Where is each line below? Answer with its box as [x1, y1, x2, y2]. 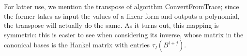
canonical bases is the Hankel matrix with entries [4, 40, 150, 50]
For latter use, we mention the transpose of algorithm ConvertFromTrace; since [4, 1, 239, 11]
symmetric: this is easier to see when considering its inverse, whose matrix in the [4, 29, 244, 39]
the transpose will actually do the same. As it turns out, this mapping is [4, 20, 219, 30]
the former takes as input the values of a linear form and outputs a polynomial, [4, 11, 240, 21]
